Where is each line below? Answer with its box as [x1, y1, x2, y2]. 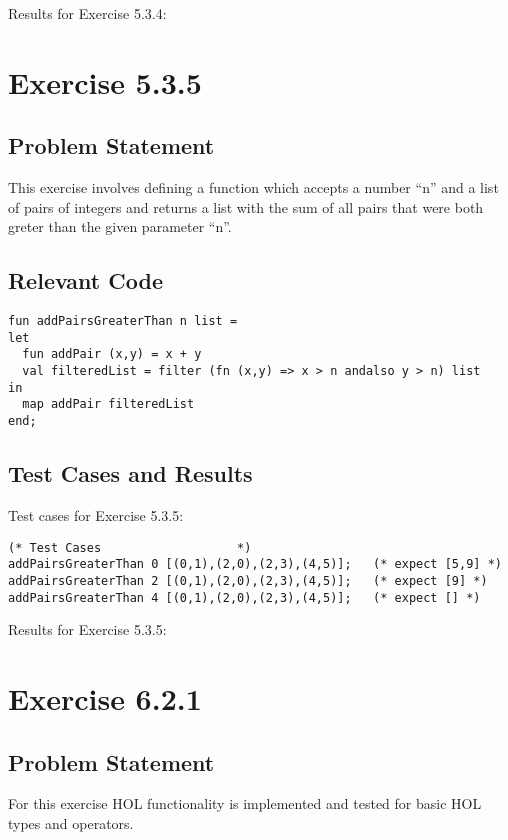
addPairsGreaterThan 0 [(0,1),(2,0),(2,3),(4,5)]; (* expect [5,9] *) [8, 557, 502, 572]
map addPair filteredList [22, 397, 195, 412]
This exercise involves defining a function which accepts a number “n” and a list [8, 177, 499, 198]
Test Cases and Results [8, 458, 253, 489]
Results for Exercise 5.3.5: [8, 619, 167, 640]
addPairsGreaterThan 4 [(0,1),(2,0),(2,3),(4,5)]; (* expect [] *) [8, 590, 481, 605]
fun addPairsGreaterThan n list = [8, 314, 238, 329]
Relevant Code [8, 265, 163, 296]
